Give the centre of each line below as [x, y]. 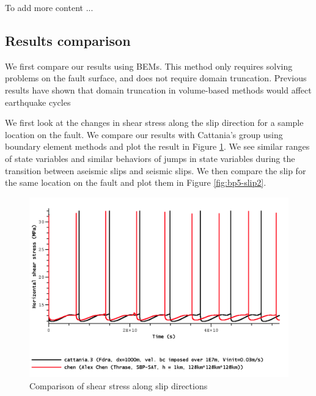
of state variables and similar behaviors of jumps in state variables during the [150, 158]
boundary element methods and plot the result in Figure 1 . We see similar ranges [157, 146]
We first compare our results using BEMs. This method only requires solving [149, 66]
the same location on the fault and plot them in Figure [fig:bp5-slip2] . [136, 182]
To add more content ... [49, 7]
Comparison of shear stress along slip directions [119, 385]
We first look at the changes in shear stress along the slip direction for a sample [154, 123]
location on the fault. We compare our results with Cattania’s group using [144, 134]
